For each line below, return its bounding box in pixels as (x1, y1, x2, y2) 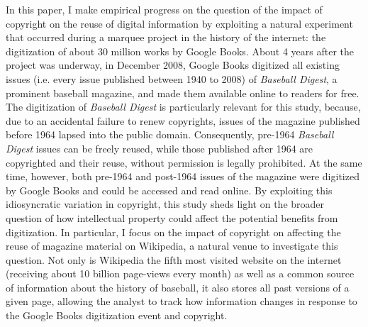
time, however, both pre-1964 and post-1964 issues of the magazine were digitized (6, 169, 359, 184)
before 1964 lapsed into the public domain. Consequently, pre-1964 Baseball (6, 127, 334, 142)
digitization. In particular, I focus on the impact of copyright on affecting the (6, 224, 341, 239)
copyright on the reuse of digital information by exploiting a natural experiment (6, 16, 353, 31)
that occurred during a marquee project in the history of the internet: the (6, 30, 326, 45)
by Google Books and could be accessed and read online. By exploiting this (6, 182, 333, 197)
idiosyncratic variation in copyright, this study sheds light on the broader (6, 196, 325, 211)
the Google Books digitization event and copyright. (6, 308, 228, 323)
